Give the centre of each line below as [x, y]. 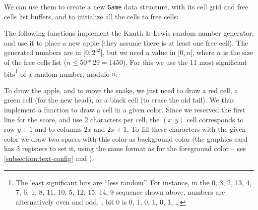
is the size [238, 52]
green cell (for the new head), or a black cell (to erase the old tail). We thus [119, 100]
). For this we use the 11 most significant [185, 62]
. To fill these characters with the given [186, 129]
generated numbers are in [43, 52]
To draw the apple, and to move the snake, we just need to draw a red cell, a [121, 90]
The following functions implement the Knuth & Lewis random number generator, [129, 33]
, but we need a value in [139, 52]
